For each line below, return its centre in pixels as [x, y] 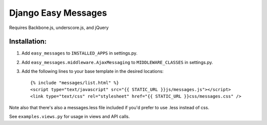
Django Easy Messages [58, 13]
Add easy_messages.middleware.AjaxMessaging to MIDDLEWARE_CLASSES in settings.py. [117, 62]
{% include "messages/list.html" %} [75, 83]
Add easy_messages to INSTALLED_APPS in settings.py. [80, 53]
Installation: [28, 42]
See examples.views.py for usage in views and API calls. [69, 117]
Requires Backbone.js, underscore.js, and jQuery [59, 28]
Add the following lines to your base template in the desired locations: [93, 71]
